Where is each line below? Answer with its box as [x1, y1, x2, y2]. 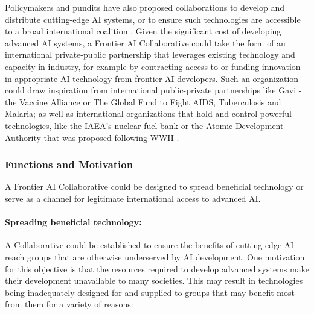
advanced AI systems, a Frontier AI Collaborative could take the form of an [5, 36, 286, 49]
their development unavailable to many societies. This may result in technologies [5, 274, 303, 287]
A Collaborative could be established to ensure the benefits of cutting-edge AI [5, 239, 294, 251]
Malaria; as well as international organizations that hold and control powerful [5, 107, 292, 120]
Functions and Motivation [5, 157, 133, 172]
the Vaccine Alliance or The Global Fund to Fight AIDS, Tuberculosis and [5, 95, 281, 108]
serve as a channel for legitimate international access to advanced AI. [5, 192, 261, 204]
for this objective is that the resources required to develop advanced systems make [5, 262, 309, 275]
